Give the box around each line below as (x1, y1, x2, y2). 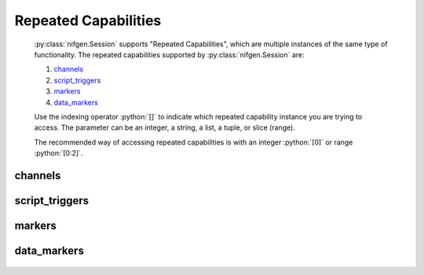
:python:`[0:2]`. (34, 148, 83, 158)
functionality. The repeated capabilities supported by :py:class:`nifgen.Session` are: (34, 49, 305, 59)
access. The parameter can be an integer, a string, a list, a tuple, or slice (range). (34, 123, 296, 133)
